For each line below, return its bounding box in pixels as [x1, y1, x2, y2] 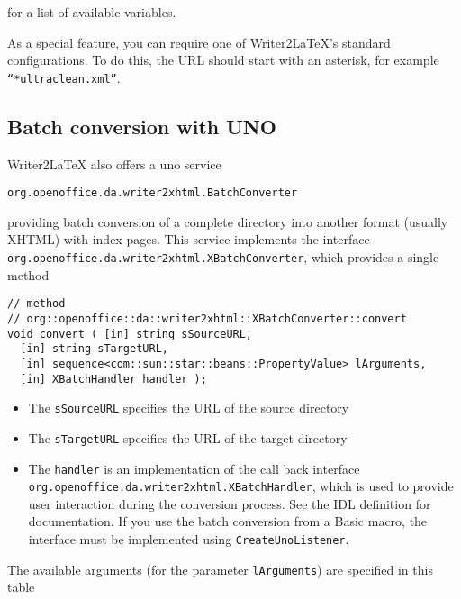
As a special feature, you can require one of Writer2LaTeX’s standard [7, 32, 391, 51]
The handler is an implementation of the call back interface [28, 458, 360, 477]
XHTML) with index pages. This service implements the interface [7, 230, 370, 249]
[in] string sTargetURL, [20, 342, 168, 356]
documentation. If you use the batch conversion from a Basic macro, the [28, 512, 428, 531]
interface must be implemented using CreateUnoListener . [28, 530, 349, 549]
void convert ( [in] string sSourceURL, [7, 327, 253, 340]
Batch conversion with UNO [7, 112, 276, 140]
